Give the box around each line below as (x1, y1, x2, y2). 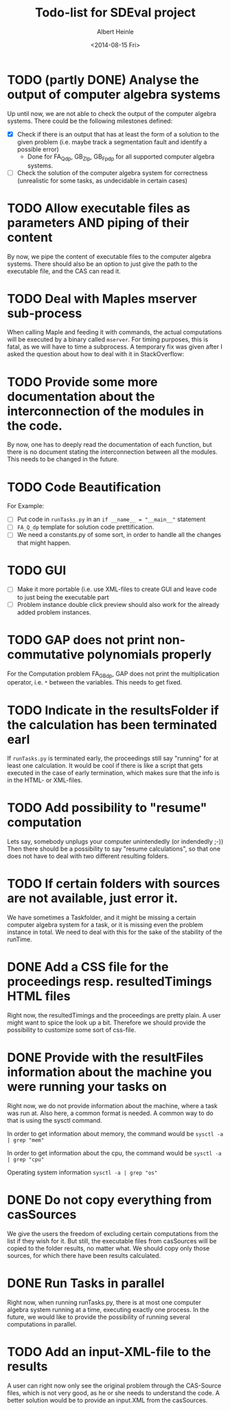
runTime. (7, 935, 32, 943)
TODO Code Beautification (7, 479, 161, 495)
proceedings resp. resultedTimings (7, 974, 212, 989)
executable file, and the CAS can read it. (7, 266, 122, 275)
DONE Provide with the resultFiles (7, 1050, 204, 1066)
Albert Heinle (97, 27, 134, 36)
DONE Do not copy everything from (7, 1193, 212, 1208)
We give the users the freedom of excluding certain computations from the (7, 1229, 218, 1237)
